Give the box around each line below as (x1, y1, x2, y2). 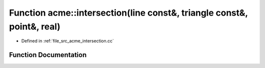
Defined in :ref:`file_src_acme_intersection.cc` (21, 38, 114, 44)
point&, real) (9, 21, 61, 32)
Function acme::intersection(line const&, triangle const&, (9, 7, 248, 18)
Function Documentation (9, 51, 87, 59)
